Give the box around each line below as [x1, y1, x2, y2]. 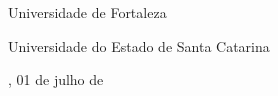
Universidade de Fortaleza [8, 2, 167, 22]
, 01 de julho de [8, 69, 104, 90]
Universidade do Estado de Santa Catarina [8, 35, 270, 56]
